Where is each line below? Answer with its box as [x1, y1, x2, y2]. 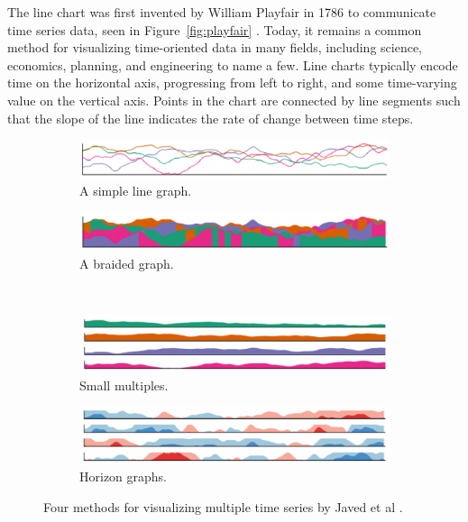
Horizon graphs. [79, 467, 168, 486]
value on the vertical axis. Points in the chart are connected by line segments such [7, 90, 461, 109]
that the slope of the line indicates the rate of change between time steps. [7, 108, 414, 127]
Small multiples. [79, 375, 169, 394]
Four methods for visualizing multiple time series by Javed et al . [43, 497, 403, 516]
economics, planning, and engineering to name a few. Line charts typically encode [7, 55, 458, 74]
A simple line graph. [79, 181, 192, 200]
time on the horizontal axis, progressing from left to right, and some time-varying [7, 73, 457, 92]
